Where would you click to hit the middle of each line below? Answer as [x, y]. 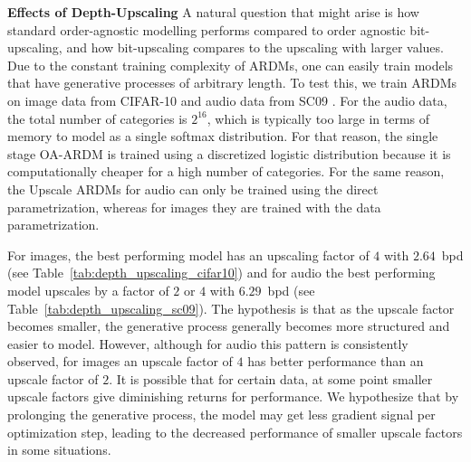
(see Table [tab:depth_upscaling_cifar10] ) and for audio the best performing [221, 273]
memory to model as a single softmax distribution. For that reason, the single [223, 136]
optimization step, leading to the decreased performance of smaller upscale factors [235, 432]
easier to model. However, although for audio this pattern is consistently [208, 343]
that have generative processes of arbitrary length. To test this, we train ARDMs [232, 83]
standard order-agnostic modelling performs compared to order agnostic [207, 29]
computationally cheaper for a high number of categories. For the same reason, [226, 171]
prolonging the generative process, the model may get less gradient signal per [221, 415]
